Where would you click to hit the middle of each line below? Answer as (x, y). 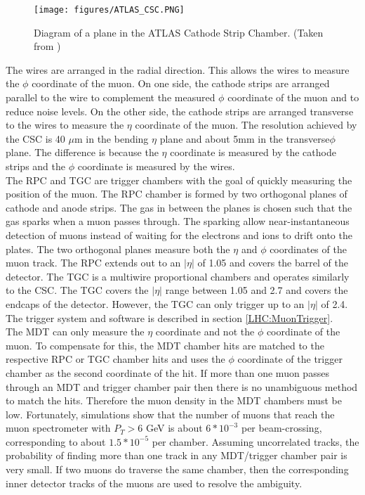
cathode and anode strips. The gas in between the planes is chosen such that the (179, 207)
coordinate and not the (205, 332)
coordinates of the (308, 249)
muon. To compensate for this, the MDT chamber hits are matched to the (165, 345)
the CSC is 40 (35, 138)
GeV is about (174, 428)
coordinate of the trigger (290, 359)
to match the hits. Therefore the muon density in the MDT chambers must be (174, 400)
